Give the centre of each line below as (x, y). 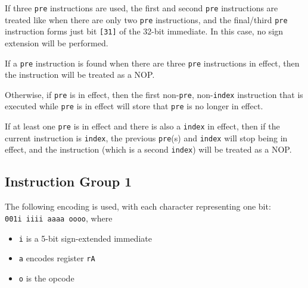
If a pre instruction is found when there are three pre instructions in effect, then (152, 63)
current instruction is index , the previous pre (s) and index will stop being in (146, 137)
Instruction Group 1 (69, 181)
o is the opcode (46, 278)
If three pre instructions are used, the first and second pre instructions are (141, 8)
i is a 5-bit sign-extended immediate (85, 238)
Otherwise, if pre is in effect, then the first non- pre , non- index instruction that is (154, 94)
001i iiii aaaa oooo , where (59, 218)
